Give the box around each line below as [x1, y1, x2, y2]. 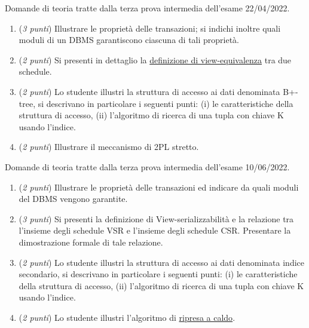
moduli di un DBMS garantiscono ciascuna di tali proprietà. [19, 33, 240, 46]
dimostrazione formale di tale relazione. [19, 235, 163, 248]
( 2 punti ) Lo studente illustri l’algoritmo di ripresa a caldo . [19, 311, 235, 323]
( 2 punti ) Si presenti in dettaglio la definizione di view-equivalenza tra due [19, 53, 292, 66]
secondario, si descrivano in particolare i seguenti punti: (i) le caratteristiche [19, 268, 298, 280]
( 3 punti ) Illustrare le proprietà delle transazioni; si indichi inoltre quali [19, 22, 281, 34]
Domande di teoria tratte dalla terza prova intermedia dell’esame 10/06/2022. [5, 160, 290, 173]
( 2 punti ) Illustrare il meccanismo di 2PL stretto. [19, 140, 199, 153]
